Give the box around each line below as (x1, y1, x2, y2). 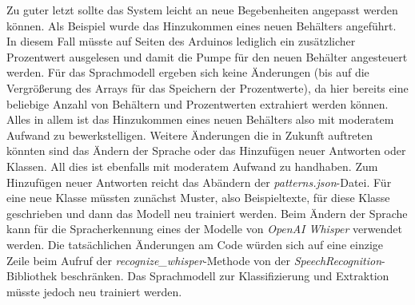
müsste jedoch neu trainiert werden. (6, 283, 182, 299)
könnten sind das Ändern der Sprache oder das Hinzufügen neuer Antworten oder (6, 142, 406, 159)
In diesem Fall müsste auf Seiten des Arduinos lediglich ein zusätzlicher (6, 33, 356, 50)
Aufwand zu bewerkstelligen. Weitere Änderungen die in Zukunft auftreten (6, 126, 373, 143)
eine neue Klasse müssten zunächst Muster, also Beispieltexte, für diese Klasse (6, 189, 390, 206)
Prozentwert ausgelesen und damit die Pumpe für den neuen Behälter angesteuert (6, 48, 408, 65)
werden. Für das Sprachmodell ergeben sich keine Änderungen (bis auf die (6, 64, 369, 81)
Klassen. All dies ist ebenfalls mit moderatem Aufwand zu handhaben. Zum (6, 157, 378, 174)
